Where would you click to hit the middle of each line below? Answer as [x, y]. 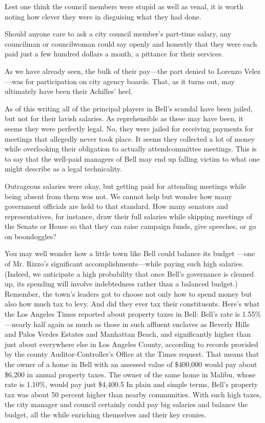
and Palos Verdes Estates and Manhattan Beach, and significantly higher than [128, 334]
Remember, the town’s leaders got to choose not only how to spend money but [128, 293]
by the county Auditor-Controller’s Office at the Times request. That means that [132, 354]
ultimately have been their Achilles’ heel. [69, 91]
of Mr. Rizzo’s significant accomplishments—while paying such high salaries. [125, 264]
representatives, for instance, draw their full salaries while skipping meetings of [128, 216]
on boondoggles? [30, 236]
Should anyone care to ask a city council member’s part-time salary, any [118, 34]
